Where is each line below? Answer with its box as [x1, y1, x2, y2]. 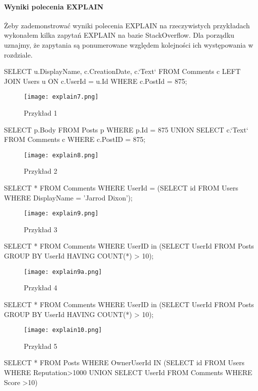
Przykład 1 [24, 108, 58, 118]
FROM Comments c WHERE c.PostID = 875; [4, 134, 145, 144]
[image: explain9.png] [24, 210, 99, 217]
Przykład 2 [24, 166, 58, 176]
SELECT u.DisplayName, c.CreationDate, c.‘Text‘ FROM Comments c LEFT [4, 66, 241, 76]
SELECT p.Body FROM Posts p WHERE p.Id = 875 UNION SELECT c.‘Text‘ [4, 124, 249, 134]
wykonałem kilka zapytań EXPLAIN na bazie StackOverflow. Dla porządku [4, 30, 235, 40]
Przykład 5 [24, 340, 58, 351]
